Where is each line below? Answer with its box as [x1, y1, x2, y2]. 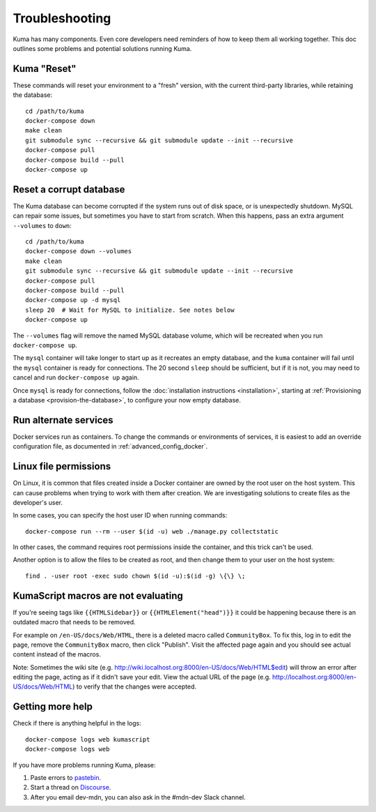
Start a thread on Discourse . [30, 783, 111, 792]
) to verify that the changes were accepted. [72, 682, 197, 691]
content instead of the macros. [13, 650, 101, 659]
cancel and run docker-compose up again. [13, 373, 139, 382]
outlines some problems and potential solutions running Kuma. [13, 44, 192, 52]
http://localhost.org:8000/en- [272, 673, 357, 682]
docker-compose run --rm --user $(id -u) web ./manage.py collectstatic [25, 527, 279, 535]
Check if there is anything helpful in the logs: [13, 719, 142, 728]
